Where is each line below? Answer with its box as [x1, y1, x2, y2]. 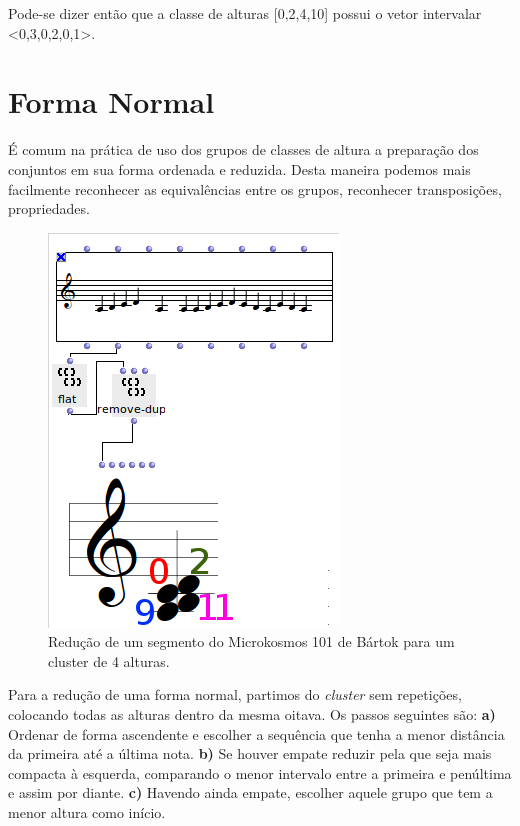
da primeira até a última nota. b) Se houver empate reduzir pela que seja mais [8, 743, 492, 764]
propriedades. [8, 198, 90, 219]
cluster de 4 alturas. [48, 650, 170, 671]
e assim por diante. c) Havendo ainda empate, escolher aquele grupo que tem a [8, 782, 493, 803]
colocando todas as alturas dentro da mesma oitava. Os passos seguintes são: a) [8, 704, 496, 725]
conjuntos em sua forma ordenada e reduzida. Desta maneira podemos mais [8, 158, 471, 179]
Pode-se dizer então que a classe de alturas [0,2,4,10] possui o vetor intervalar [8, 3, 482, 23]
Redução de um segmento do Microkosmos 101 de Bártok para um [48, 631, 455, 652]
